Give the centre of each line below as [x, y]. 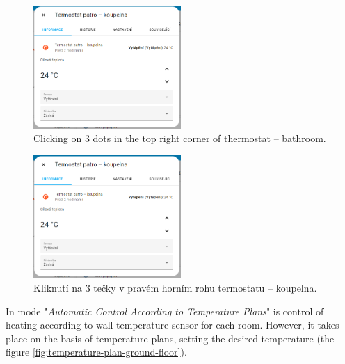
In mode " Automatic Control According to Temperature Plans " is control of [165, 311]
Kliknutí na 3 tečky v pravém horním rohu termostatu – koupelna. [175, 287]
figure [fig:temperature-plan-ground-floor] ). [96, 352]
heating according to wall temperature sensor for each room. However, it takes [172, 325]
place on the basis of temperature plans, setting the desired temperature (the [170, 338]
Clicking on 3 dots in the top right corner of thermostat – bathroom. [180, 138]
